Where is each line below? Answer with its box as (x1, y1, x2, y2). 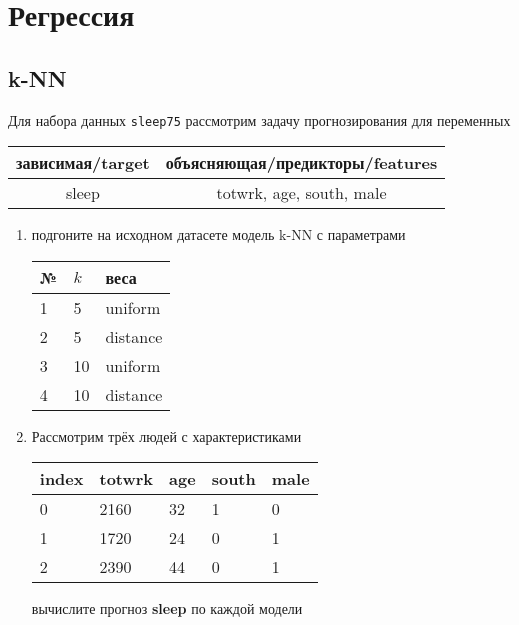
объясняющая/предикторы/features (165, 151, 438, 175)
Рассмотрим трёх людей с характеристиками (31, 425, 302, 446)
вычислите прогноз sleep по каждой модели (31, 598, 303, 619)
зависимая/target (16, 151, 150, 175)
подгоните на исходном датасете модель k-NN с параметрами (31, 224, 406, 245)
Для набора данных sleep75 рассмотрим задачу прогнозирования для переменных (8, 109, 511, 130)
